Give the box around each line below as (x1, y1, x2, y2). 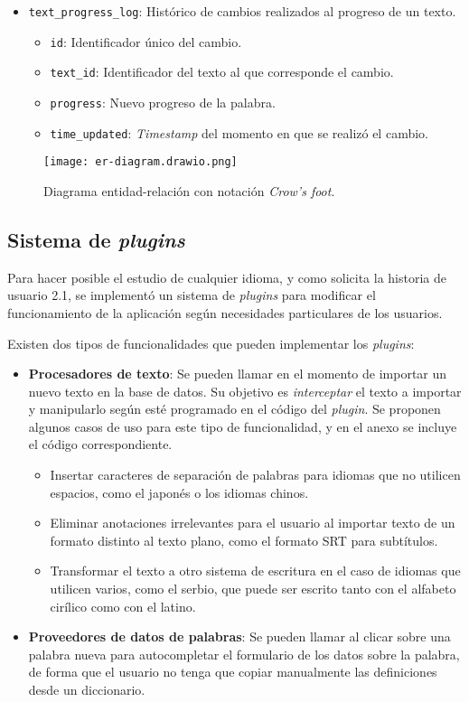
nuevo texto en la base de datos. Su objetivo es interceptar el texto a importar (28, 381, 462, 400)
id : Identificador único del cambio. (50, 32, 242, 51)
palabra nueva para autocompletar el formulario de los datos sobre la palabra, (28, 644, 460, 663)
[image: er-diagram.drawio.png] (43, 155, 238, 169)
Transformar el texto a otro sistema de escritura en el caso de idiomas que (50, 561, 461, 580)
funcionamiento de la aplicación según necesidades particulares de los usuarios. (7, 303, 443, 322)
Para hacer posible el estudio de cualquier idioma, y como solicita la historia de (7, 267, 446, 286)
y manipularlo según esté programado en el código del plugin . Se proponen (28, 399, 441, 418)
